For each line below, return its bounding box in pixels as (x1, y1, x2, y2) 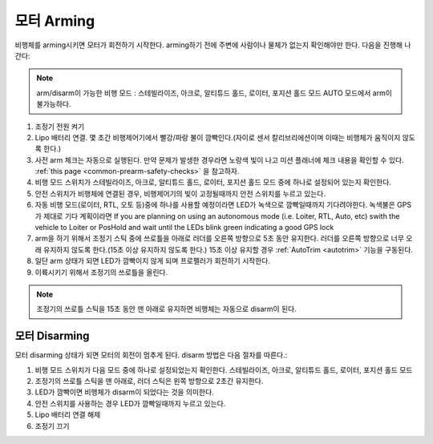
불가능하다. (36, 99, 71, 109)
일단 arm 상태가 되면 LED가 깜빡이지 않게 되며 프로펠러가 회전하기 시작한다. (34, 256, 270, 266)
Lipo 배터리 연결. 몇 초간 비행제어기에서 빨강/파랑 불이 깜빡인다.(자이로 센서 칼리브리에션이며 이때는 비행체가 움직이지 (34, 132, 401, 142)
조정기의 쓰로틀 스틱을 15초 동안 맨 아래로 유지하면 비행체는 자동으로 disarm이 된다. (36, 305, 297, 314)
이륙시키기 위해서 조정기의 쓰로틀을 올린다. (34, 267, 168, 276)
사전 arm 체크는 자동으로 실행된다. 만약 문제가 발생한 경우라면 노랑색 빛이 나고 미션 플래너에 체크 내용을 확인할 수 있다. (34, 155, 404, 164)
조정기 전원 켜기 (34, 121, 85, 131)
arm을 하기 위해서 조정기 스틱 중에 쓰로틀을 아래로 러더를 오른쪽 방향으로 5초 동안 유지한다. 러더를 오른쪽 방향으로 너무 (34, 233, 405, 244)
